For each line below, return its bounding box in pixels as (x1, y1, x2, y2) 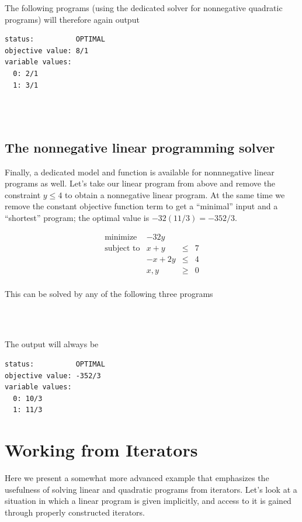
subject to (105, 244, 140, 253)
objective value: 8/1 (5, 46, 89, 55)
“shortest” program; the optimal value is (5, 211, 150, 223)
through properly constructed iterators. (5, 506, 145, 518)
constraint (5, 188, 41, 200)
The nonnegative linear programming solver (5, 138, 275, 156)
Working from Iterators (5, 438, 198, 462)
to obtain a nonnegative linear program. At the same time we (65, 188, 285, 200)
